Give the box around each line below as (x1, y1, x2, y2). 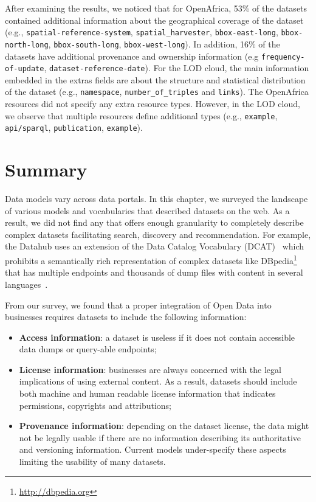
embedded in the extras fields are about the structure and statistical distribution (5, 73, 306, 86)
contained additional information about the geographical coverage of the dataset (5, 13, 304, 26)
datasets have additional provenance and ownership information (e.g (5, 49, 259, 62)
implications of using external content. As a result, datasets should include (19, 375, 297, 388)
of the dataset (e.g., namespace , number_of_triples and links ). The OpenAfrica (5, 85, 309, 98)
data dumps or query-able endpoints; (19, 343, 157, 355)
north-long (5, 40, 49, 49)
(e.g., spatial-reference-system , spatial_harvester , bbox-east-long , (5, 26, 278, 38)
